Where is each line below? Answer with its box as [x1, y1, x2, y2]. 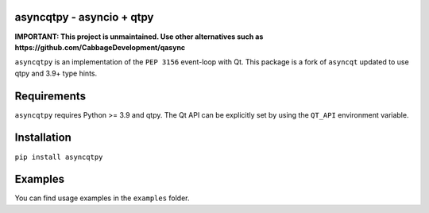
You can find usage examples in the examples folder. [14, 193, 190, 203]
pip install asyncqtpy [14, 152, 103, 161]
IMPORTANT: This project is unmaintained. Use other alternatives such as [14, 32, 264, 41]
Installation [14, 131, 71, 145]
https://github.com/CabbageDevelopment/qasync [14, 42, 186, 52]
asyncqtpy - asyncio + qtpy [14, 10, 154, 24]
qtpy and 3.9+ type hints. [14, 68, 98, 78]
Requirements [14, 89, 87, 103]
